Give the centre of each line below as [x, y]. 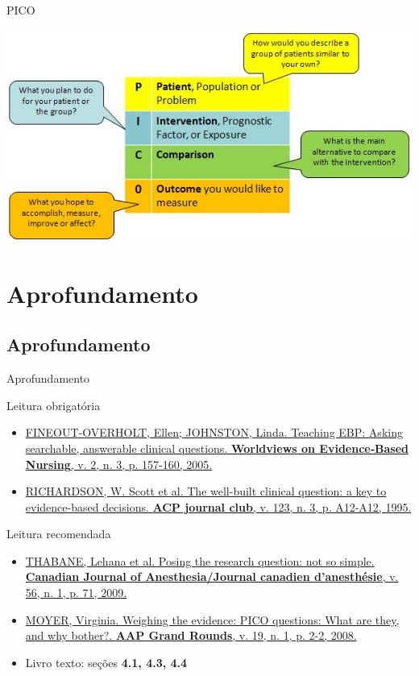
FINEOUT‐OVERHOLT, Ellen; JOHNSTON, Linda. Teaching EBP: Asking [214, 432]
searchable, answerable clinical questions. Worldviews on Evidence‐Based [217, 448]
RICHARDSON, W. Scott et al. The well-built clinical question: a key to [206, 491]
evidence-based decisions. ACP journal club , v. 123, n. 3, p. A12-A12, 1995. [218, 506]
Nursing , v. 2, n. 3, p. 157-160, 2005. [119, 464]
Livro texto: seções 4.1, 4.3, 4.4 [106, 662]
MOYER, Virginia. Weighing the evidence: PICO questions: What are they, [212, 619]
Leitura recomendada [59, 534]
